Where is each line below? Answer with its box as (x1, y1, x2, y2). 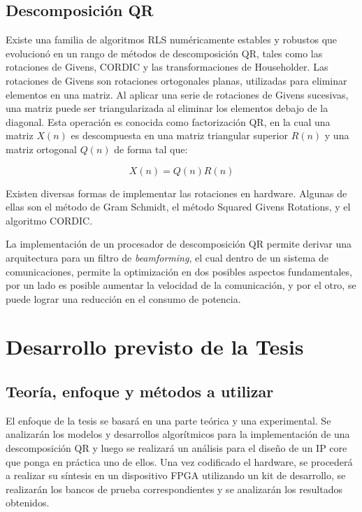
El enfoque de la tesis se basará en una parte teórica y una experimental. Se (6, 413, 331, 427)
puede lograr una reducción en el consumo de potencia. (6, 291, 241, 306)
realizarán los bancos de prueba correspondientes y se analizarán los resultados (6, 481, 342, 496)
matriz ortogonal (6, 141, 77, 156)
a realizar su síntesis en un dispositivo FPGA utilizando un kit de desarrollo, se (6, 468, 346, 483)
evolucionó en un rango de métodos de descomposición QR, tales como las (6, 45, 323, 60)
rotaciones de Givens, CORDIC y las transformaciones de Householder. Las (6, 59, 328, 74)
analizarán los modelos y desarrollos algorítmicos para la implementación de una (6, 427, 350, 441)
